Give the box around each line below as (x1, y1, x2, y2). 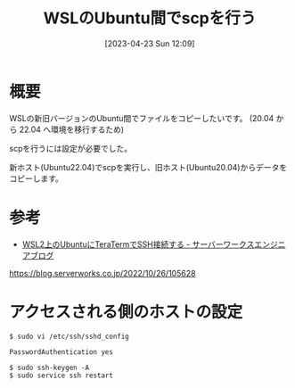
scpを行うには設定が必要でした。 (9, 143, 132, 153)
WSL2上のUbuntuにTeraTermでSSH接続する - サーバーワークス (21, 238, 255, 250)
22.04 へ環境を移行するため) (19, 124, 125, 135)
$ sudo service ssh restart (9, 371, 114, 380)
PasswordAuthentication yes (9, 347, 114, 357)
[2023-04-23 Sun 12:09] (104, 37, 195, 49)
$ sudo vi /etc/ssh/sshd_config (9, 332, 129, 341)
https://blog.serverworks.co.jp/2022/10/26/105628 (9, 268, 196, 278)
